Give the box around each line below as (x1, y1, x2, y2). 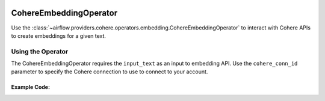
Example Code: (11, 84, 51, 91)
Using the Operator (11, 47, 69, 55)
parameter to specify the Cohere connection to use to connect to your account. (11, 68, 208, 75)
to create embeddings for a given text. (11, 32, 107, 39)
